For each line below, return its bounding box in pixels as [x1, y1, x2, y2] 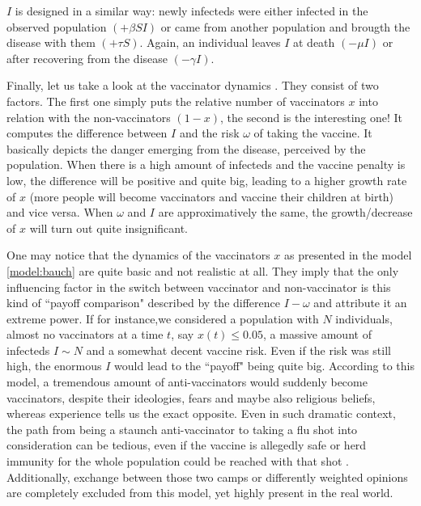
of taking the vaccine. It [253, 124, 372, 141]
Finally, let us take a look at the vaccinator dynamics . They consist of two [6, 77, 379, 94]
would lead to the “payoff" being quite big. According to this [114, 357, 415, 374]
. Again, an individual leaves [139, 34, 281, 51]
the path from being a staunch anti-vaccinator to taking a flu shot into [6, 420, 358, 437]
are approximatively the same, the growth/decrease [158, 204, 413, 221]
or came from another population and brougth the [160, 18, 410, 35]
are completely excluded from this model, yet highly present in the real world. [6, 484, 393, 501]
